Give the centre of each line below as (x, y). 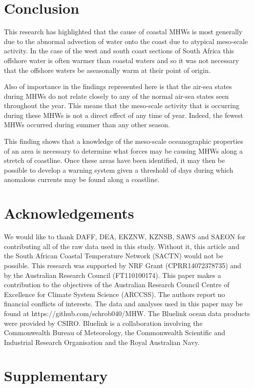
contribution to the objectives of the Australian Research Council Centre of (117, 285)
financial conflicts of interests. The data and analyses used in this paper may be (123, 304)
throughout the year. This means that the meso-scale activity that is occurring (122, 105)
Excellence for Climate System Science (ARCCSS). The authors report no (115, 294)
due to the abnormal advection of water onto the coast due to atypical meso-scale (126, 41)
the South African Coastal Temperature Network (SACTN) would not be (114, 256)
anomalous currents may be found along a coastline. (82, 179)
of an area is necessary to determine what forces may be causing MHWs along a (124, 150)
